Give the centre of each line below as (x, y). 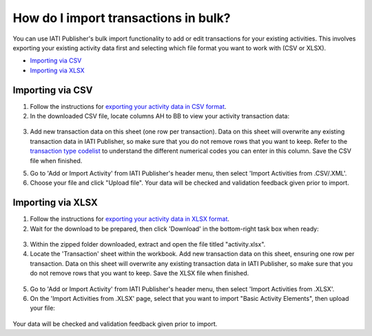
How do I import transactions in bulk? (122, 18)
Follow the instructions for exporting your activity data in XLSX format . (130, 219)
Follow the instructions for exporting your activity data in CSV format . (128, 106)
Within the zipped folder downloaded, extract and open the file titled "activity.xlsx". (148, 244)
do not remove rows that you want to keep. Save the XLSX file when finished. (139, 273)
